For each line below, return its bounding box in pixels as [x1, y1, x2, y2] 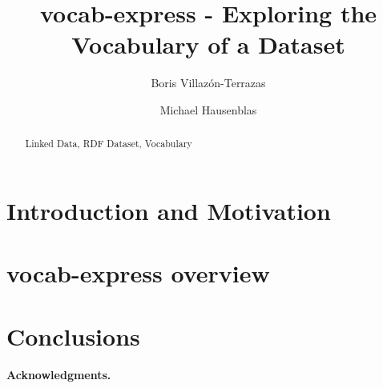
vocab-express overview [6, 257, 270, 290]
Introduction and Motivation [6, 194, 331, 226]
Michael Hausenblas [159, 101, 257, 118]
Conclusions [6, 319, 140, 352]
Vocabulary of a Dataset [71, 28, 345, 61]
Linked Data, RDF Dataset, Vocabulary [25, 137, 192, 150]
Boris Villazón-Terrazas [151, 74, 266, 91]
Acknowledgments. [6, 366, 111, 382]
